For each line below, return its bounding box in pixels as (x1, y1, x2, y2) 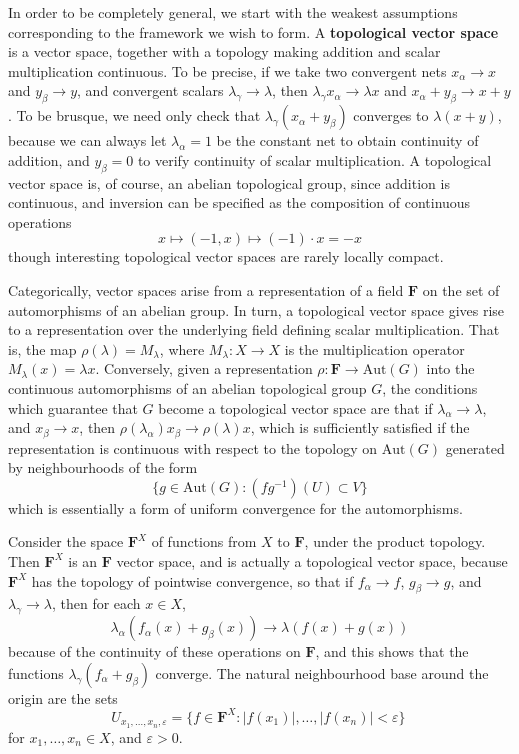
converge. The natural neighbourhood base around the (155, 662, 489, 683)
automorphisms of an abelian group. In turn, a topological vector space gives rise (8, 299, 505, 320)
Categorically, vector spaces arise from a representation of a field (8, 279, 404, 300)
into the (426, 358, 475, 379)
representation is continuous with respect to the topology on (8, 437, 378, 458)
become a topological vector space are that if (158, 397, 433, 418)
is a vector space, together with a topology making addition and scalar (8, 41, 441, 62)
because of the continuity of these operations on (8, 641, 301, 662)
